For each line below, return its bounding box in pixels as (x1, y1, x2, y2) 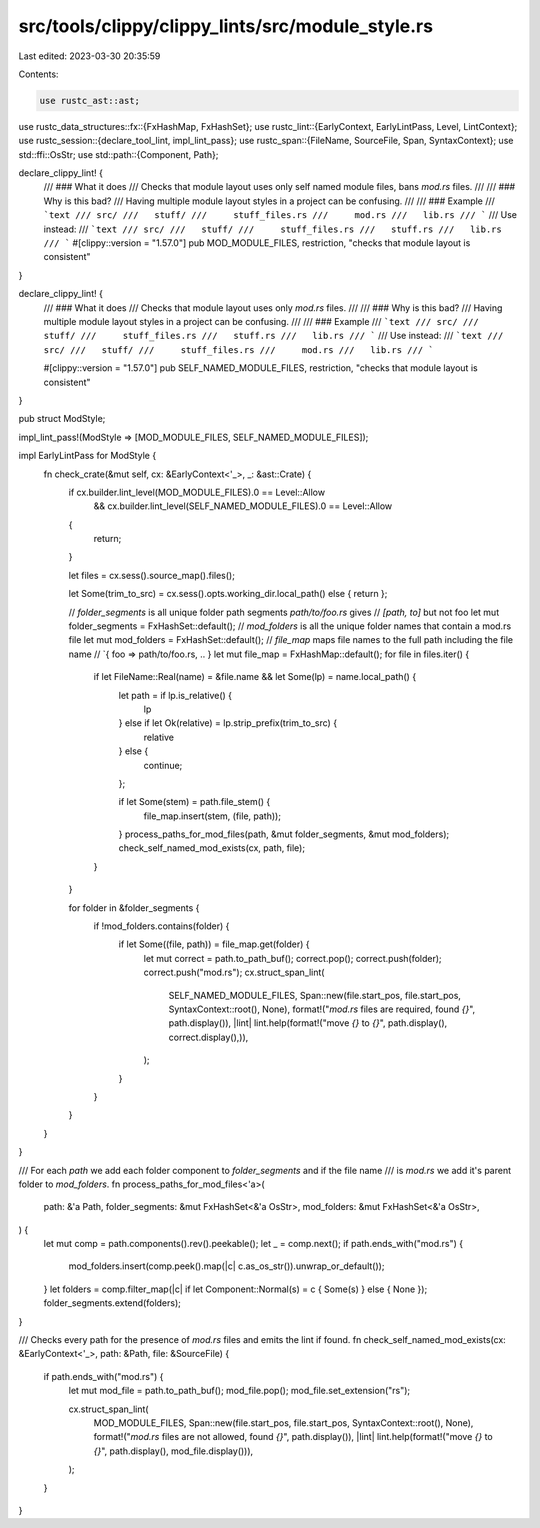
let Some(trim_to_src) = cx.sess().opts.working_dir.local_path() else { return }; (68, 588, 388, 600)
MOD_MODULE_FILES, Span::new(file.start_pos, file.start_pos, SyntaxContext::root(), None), (93, 1416, 474, 1429)
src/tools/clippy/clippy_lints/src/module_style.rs (18, 15, 434, 37)
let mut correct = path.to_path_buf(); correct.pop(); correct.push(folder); (143, 952, 442, 964)
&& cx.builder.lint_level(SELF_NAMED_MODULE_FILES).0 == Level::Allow (93, 500, 393, 512)
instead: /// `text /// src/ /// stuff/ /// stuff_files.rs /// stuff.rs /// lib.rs (43, 223, 502, 235)
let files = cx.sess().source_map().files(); (68, 569, 235, 581)
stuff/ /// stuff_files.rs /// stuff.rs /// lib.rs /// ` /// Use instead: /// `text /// (43, 330, 504, 342)
